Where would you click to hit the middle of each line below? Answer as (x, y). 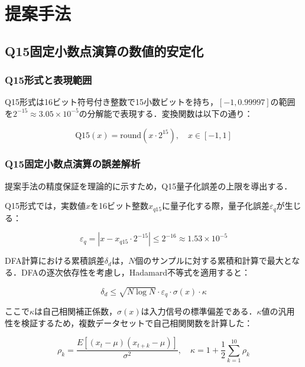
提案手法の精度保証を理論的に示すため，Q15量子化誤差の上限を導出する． (149, 186)
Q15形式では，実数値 (45, 206)
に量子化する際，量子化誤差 (215, 206)
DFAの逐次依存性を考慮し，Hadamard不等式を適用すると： (136, 272)
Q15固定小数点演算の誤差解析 (73, 164)
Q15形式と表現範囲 (48, 80)
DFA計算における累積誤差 (55, 260)
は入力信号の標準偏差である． (199, 311)
